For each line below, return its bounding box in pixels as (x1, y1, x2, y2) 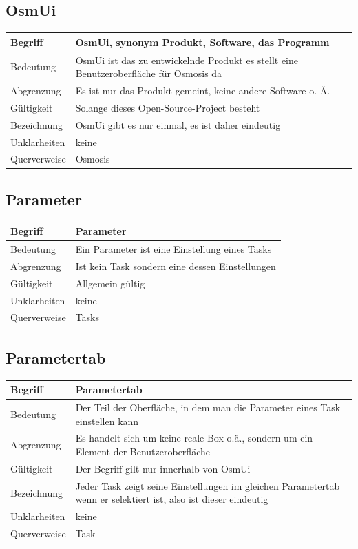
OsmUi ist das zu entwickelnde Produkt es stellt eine (75, 52, 298, 67)
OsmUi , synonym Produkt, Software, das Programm (75, 34, 330, 49)
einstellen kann (75, 413, 139, 428)
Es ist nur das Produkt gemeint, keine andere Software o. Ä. (75, 83, 330, 97)
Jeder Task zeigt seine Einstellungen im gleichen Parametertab (75, 478, 340, 493)
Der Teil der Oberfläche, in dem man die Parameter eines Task (75, 400, 341, 415)
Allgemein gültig (75, 276, 145, 290)
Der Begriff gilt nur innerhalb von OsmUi (75, 461, 251, 475)
